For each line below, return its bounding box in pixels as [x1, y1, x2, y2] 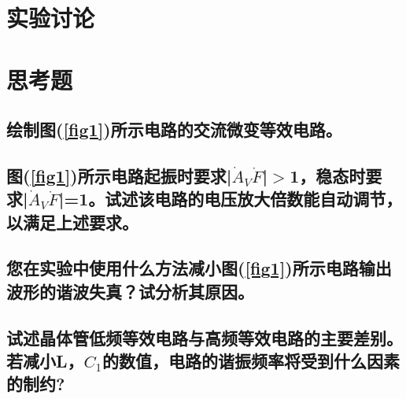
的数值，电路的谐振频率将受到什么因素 [102, 349, 400, 373]
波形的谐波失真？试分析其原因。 [6, 279, 254, 303]
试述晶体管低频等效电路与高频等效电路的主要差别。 [6, 325, 403, 349]
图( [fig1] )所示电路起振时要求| [6, 163, 232, 187]
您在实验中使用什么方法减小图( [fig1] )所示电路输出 [6, 256, 392, 280]
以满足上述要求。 [6, 209, 138, 234]
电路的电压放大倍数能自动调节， [154, 187, 403, 211]
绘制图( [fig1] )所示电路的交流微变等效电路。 [6, 117, 342, 142]
